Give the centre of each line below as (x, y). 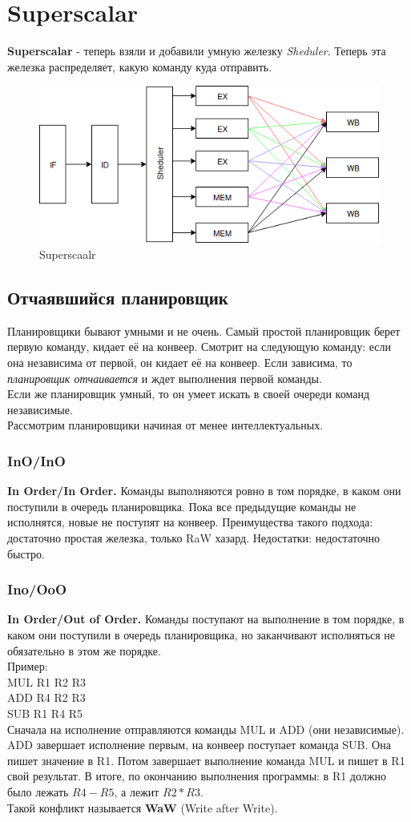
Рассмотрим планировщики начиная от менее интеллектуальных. (165, 425)
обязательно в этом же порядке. (84, 650)
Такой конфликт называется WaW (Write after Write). (143, 807)
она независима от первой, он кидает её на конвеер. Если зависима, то (180, 363)
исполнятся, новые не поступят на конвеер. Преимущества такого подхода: (190, 522)
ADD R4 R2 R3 (46, 697)
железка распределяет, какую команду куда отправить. (140, 66)
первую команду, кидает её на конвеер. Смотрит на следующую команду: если (199, 347)
